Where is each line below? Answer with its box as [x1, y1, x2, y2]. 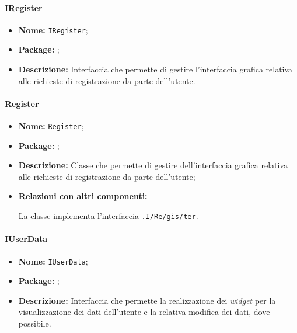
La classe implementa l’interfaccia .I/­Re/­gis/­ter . [18, 210, 198, 222]
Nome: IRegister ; [18, 23, 88, 36]
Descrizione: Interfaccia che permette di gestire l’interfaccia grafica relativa [18, 63, 293, 75]
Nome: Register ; [18, 120, 84, 132]
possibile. [18, 317, 51, 329]
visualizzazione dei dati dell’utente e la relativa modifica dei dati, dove [18, 306, 270, 318]
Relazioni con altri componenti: [18, 190, 148, 202]
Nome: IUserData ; [18, 255, 88, 267]
